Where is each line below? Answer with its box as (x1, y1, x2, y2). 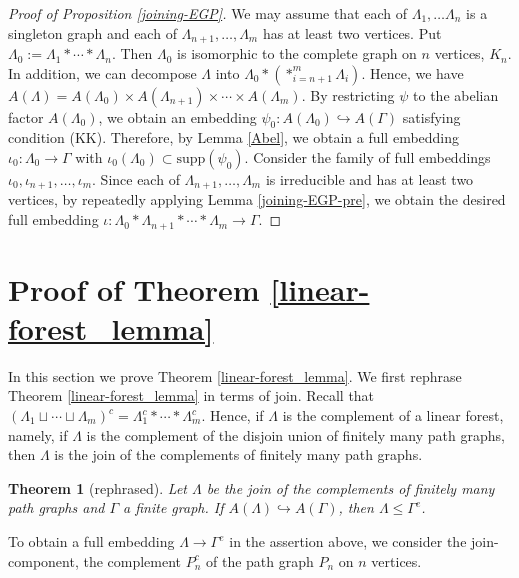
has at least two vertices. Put (262, 22, 442, 43)
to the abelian (413, 84, 499, 105)
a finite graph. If (123, 497, 224, 518)
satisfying (402, 106, 461, 127)
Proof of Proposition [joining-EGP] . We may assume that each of (8, 3, 408, 23)
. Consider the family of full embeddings (244, 147, 491, 168)
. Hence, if (201, 405, 264, 426)
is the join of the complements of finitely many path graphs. (54, 444, 423, 465)
